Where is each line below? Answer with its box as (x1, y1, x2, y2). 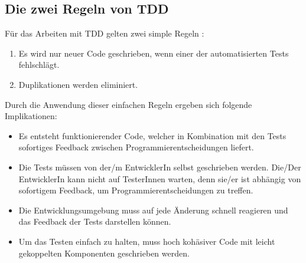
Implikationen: (5, 110, 57, 122)
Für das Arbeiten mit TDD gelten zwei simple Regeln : (5, 27, 204, 40)
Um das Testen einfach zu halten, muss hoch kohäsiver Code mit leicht (18, 235, 275, 247)
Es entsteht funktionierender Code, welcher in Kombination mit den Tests (18, 129, 287, 142)
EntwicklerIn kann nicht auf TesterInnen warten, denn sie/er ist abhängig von (18, 172, 301, 185)
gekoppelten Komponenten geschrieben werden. (18, 246, 190, 259)
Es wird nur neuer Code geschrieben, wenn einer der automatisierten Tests (18, 47, 289, 59)
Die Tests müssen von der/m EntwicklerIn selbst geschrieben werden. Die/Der (18, 160, 301, 173)
